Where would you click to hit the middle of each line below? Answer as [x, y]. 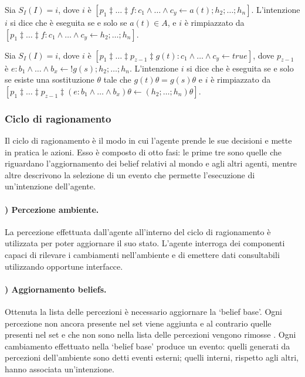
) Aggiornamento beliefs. [56, 289]
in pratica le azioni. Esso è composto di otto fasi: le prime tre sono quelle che [143, 152]
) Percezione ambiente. [52, 209]
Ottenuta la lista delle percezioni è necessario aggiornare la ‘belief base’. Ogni [143, 311]
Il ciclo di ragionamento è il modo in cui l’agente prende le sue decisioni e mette [148, 140]
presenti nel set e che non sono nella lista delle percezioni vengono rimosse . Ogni [150, 334]
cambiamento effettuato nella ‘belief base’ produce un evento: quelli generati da [148, 346]
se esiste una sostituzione [50, 79]
